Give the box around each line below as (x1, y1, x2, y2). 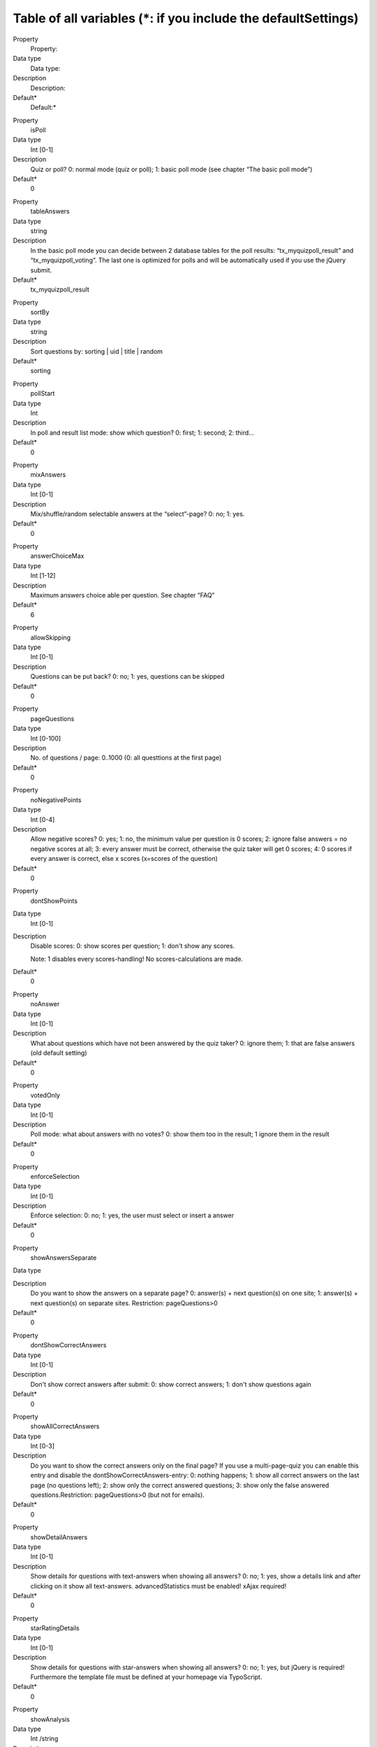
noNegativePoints (30, 795, 82, 804)
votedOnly (30, 1091, 61, 1099)
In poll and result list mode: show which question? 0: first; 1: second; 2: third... (30, 428, 254, 437)
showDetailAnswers (30, 1532, 88, 1541)
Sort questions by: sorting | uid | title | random (30, 347, 163, 356)
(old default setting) (30, 1049, 87, 1057)
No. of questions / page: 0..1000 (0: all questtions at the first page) (30, 753, 222, 762)
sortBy (30, 308, 50, 317)
